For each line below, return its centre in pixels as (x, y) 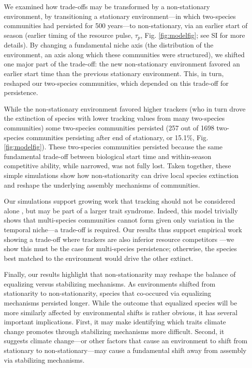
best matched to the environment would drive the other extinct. (99, 258)
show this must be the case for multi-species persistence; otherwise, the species (120, 248)
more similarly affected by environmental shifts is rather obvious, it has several (121, 312)
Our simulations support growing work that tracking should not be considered (120, 201)
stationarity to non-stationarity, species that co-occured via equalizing (108, 293)
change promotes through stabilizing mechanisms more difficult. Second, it (114, 331)
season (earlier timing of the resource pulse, (68, 35)
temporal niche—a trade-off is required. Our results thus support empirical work (123, 229)
